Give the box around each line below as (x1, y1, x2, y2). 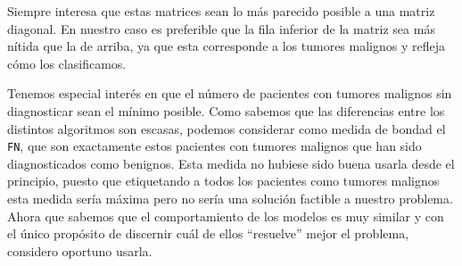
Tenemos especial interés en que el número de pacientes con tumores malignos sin (7, 84, 452, 103)
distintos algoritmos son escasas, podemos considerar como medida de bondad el (7, 119, 446, 137)
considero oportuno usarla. (7, 241, 153, 260)
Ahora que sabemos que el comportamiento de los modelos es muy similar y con (7, 206, 444, 225)
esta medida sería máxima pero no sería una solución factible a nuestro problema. (7, 189, 453, 207)
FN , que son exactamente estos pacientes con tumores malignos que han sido (7, 137, 422, 155)
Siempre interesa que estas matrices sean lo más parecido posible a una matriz (7, 2, 435, 20)
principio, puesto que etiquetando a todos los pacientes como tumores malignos (7, 171, 440, 190)
